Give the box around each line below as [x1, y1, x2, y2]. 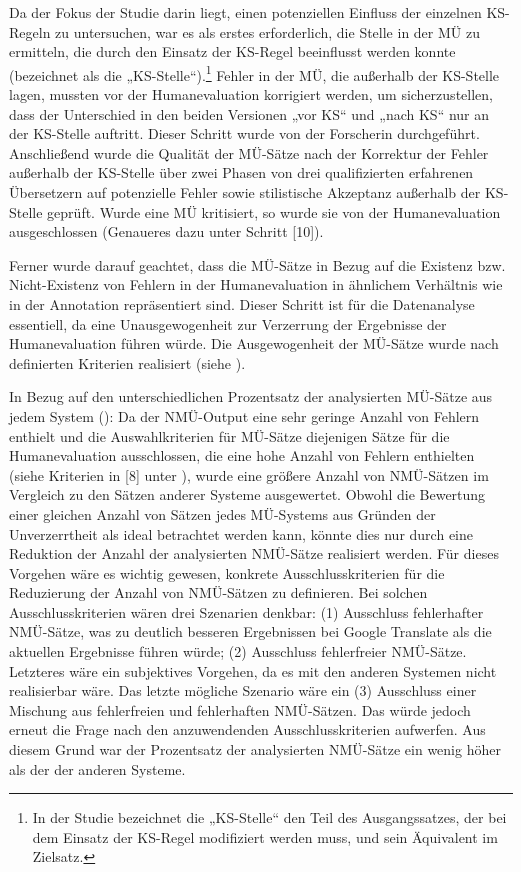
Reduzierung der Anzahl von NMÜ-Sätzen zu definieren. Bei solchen [9, 582, 428, 603]
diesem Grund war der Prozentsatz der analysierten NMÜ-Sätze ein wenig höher [9, 739, 501, 760]
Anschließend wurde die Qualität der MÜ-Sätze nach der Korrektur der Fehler [9, 142, 489, 163]
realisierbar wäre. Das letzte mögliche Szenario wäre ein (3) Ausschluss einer [9, 680, 477, 701]
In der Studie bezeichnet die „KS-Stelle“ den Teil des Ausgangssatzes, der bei [32, 807, 507, 828]
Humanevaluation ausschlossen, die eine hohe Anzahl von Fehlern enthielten [9, 445, 475, 466]
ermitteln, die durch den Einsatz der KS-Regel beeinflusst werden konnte [9, 41, 456, 62]
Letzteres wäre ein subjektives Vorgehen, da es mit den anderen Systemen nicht [9, 660, 497, 681]
